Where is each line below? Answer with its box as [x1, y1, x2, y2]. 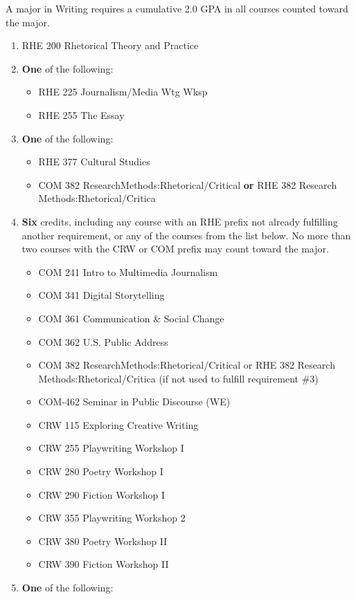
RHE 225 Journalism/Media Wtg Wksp [38, 84, 208, 99]
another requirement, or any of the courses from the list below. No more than [21, 228, 351, 242]
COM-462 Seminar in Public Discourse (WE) [38, 394, 231, 409]
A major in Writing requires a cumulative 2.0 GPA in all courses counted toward [6, 1, 348, 15]
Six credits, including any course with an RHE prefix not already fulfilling [21, 214, 338, 228]
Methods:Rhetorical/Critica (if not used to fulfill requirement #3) [38, 371, 319, 385]
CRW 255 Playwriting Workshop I [38, 441, 184, 455]
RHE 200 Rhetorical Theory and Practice [21, 38, 199, 53]
